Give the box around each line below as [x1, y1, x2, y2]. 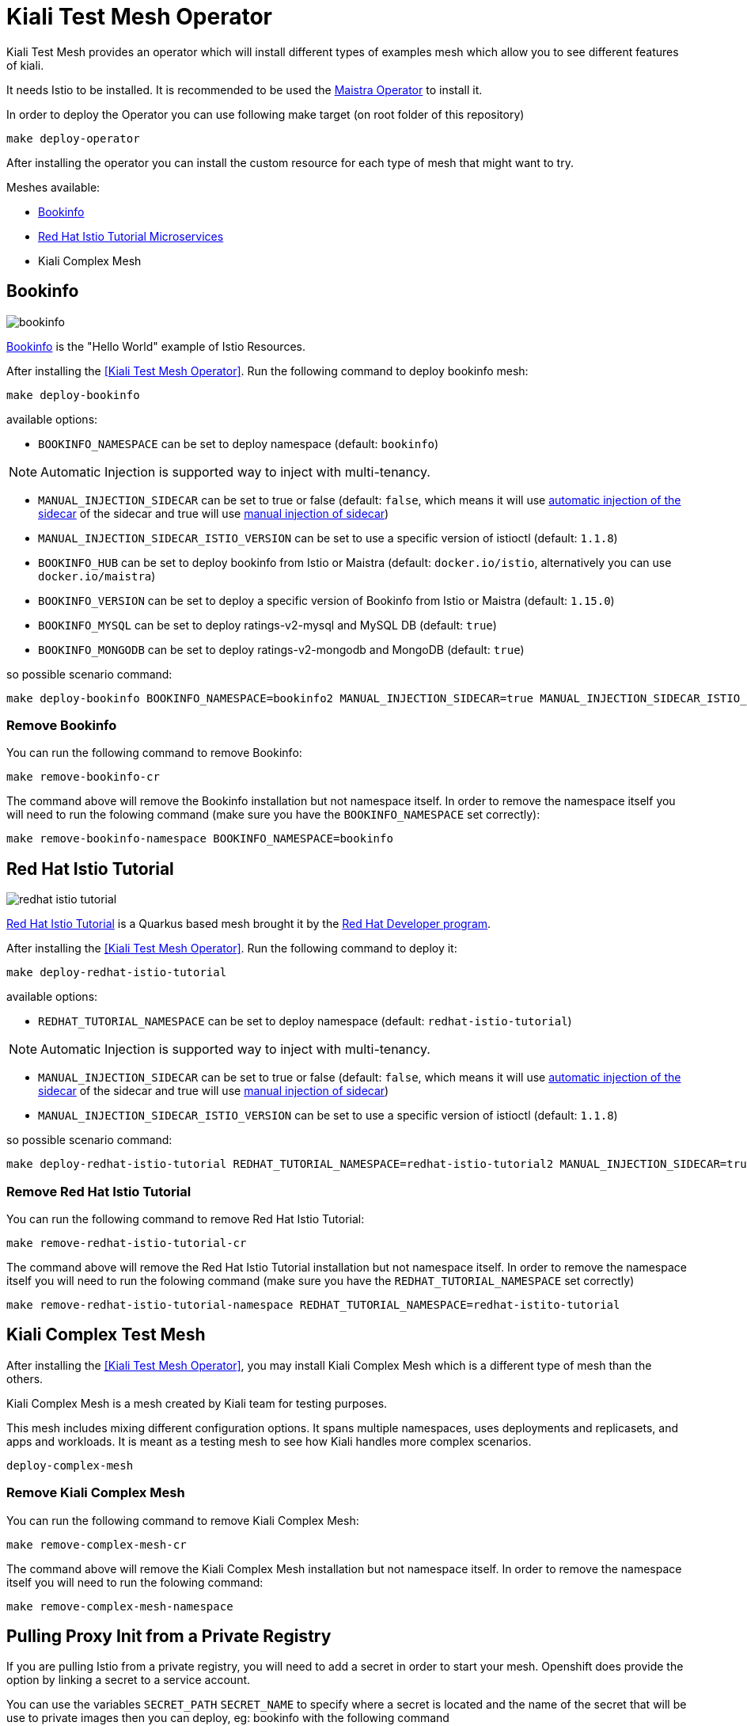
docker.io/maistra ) [38, 568, 156, 583]
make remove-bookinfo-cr [6, 770, 160, 784]
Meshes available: [6, 180, 100, 194]
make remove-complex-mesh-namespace [6, 1599, 233, 1613]
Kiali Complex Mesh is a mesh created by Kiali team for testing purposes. [6, 1396, 388, 1410]
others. [6, 1371, 44, 1386]
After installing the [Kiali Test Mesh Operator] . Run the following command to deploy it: [6, 941, 457, 956]
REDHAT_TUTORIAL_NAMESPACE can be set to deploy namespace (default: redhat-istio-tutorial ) [38, 1014, 572, 1028]
